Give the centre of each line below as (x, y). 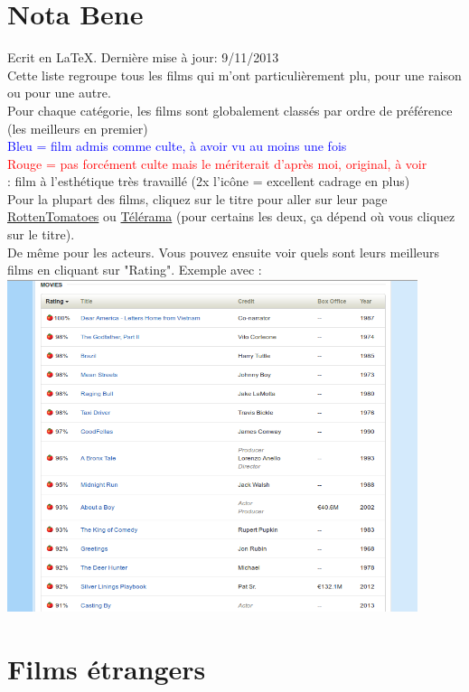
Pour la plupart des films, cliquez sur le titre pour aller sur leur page (197, 198)
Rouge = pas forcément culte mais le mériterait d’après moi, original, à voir (217, 163)
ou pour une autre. (59, 93)
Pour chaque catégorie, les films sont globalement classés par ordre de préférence (230, 110)
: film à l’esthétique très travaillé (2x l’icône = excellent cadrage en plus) (209, 181)
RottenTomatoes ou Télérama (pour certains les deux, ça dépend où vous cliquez (231, 216)
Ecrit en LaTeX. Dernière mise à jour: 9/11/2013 (143, 57)
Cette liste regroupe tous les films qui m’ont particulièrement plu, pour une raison (234, 75)
